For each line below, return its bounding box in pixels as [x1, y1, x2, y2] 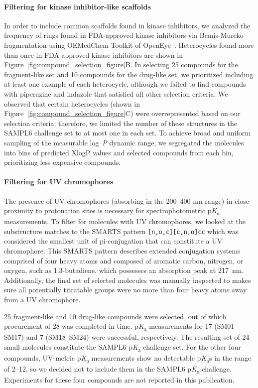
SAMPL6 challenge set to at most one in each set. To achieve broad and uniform [4, 128, 251, 138]
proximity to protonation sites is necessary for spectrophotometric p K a [4, 205, 220, 217]
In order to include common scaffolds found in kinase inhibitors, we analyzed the [4, 20, 251, 30]
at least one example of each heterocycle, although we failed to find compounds [4, 79, 246, 89]
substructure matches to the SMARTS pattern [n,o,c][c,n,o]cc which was [4, 226, 239, 236]
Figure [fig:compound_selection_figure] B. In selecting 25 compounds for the [4, 59, 238, 70]
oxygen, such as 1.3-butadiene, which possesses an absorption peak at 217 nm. [4, 265, 244, 275]
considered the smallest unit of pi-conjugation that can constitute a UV [4, 236, 223, 246]
